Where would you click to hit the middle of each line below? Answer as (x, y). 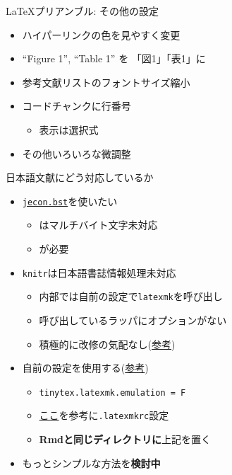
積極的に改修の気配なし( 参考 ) (107, 344)
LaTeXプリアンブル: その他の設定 (82, 11)
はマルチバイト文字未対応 (98, 225)
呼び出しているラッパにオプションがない (133, 320)
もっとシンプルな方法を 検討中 (91, 463)
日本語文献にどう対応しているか (80, 177)
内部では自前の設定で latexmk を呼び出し (131, 296)
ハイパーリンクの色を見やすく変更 (101, 34)
